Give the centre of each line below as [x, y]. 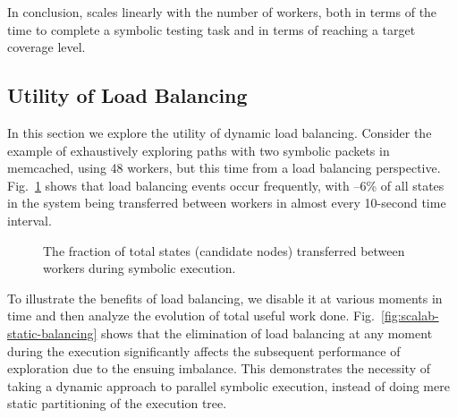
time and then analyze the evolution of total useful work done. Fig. [191, 316]
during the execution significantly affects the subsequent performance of [204, 350]
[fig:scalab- [410, 316]
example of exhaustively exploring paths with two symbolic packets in [199, 150]
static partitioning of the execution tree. [117, 403]
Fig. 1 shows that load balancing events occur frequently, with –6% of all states [226, 185]
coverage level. [47, 47]
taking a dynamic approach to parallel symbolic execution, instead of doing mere [228, 385]
